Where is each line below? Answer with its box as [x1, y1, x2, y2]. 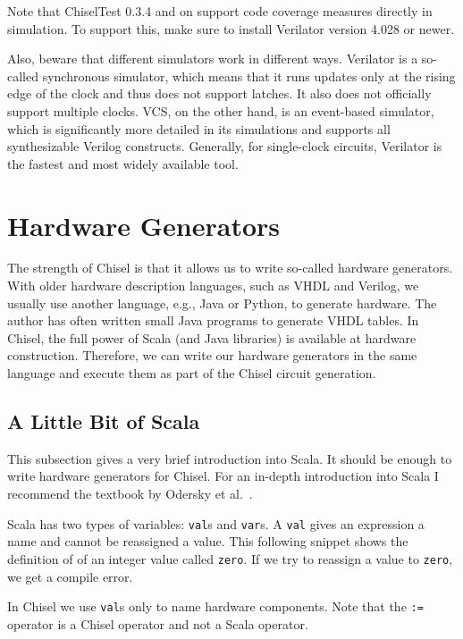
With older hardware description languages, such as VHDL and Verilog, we [7, 276, 419, 295]
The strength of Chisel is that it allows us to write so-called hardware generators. [7, 258, 453, 277]
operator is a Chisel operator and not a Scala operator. [7, 614, 308, 633]
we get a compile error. [7, 567, 133, 585]
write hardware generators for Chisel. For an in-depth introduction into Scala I [7, 467, 439, 485]
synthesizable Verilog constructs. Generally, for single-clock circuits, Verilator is [7, 137, 442, 156]
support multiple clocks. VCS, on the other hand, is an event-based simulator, [7, 101, 434, 120]
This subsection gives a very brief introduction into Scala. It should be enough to [7, 449, 452, 467]
